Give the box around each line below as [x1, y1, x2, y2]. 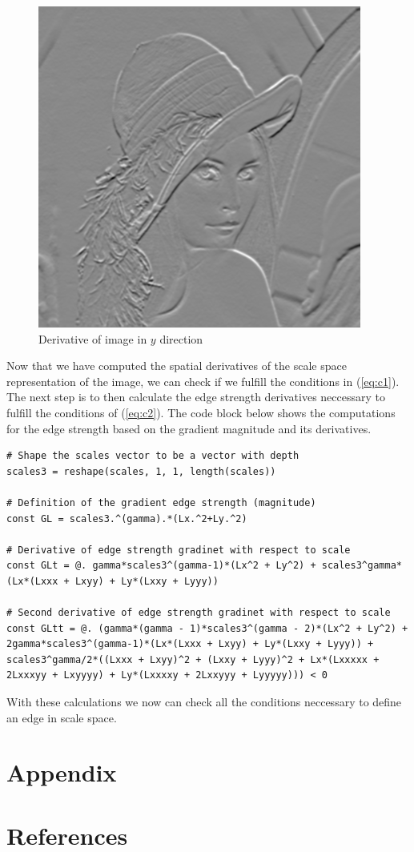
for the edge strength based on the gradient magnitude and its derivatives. [6, 420, 372, 436]
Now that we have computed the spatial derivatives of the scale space [6, 357, 347, 374]
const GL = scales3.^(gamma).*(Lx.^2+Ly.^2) [6, 512, 247, 524]
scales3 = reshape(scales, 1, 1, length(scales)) [6, 465, 276, 477]
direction [159, 330, 203, 347]
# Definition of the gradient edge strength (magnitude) [6, 496, 316, 508]
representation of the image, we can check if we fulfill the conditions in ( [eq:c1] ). [6, 372, 400, 389]
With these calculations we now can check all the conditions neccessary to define [6, 693, 402, 710]
